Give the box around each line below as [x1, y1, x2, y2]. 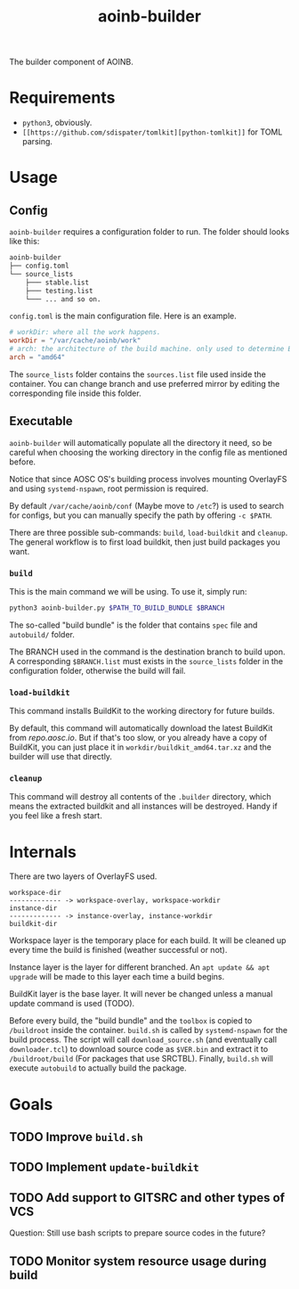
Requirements [9, 87, 116, 108]
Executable [9, 414, 73, 429]
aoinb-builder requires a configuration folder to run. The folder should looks [9, 226, 290, 237]
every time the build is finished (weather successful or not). [9, 945, 228, 956]
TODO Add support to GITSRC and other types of [9, 1190, 285, 1205]
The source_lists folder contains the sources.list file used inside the [9, 368, 267, 380]
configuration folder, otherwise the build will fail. [9, 665, 186, 676]
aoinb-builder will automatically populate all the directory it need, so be [9, 437, 273, 447]
